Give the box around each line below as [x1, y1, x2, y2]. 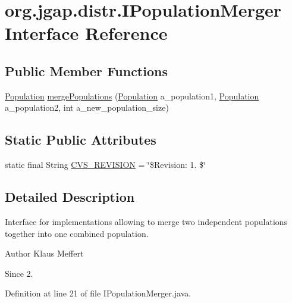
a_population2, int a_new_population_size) [5, 101, 169, 114]
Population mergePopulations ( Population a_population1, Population [5, 89, 259, 102]
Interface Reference [5, 21, 168, 45]
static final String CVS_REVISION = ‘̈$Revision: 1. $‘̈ [5, 158, 206, 171]
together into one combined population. [5, 227, 149, 239]
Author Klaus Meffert [5, 247, 84, 260]
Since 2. [5, 267, 33, 279]
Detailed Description [5, 188, 135, 206]
